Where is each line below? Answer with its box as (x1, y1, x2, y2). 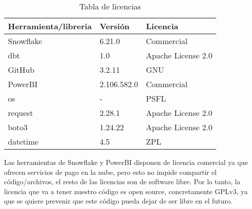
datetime (8, 136, 39, 147)
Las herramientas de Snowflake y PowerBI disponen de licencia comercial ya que (4, 157, 248, 167)
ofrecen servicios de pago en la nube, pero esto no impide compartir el (4, 166, 217, 177)
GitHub (8, 64, 35, 75)
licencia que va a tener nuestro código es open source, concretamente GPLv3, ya (4, 186, 248, 196)
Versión (99, 20, 130, 32)
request (8, 107, 33, 118)
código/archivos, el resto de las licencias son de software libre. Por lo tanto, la (4, 176, 241, 187)
